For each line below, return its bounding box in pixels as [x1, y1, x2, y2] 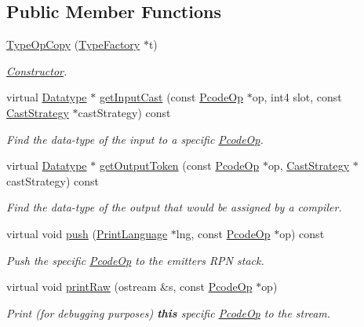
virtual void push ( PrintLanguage [6, 225, 168, 241]
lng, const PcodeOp [176, 225, 271, 241]
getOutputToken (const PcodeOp [99, 157, 260, 174]
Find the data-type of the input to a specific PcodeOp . [6, 130, 264, 147]
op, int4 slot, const [252, 89, 342, 105]
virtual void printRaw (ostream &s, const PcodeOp [6, 278, 253, 295]
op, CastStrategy [268, 157, 350, 174]
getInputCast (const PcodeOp [99, 89, 244, 105]
